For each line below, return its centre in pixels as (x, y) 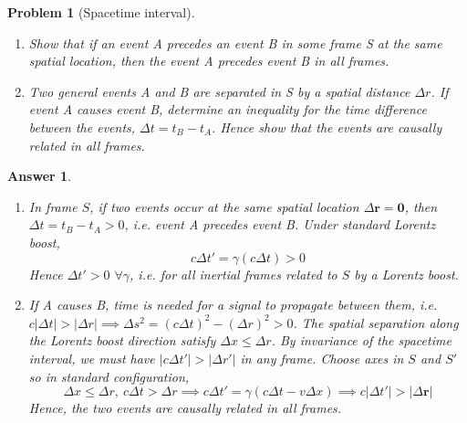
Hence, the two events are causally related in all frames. (185, 408)
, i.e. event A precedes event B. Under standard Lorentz (280, 224)
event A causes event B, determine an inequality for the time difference (228, 109)
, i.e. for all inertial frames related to (233, 274)
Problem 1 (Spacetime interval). (101, 12)
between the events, (82, 127)
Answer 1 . (39, 176)
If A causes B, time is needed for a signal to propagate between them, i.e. (233, 305)
